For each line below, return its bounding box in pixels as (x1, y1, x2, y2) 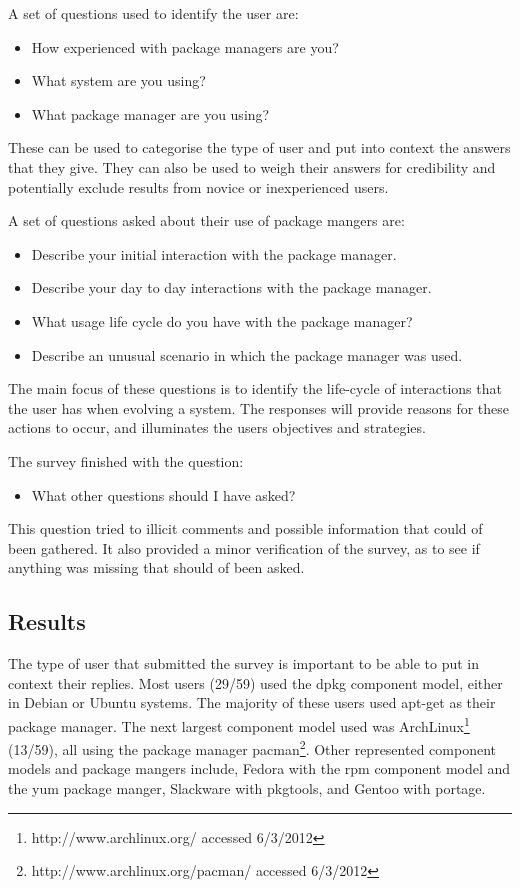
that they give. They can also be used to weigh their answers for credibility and (8, 156, 496, 177)
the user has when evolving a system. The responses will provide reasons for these (8, 397, 510, 418)
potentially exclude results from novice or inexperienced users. (8, 176, 389, 197)
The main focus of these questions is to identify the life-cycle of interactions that (8, 378, 502, 399)
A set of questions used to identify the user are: (8, 3, 299, 23)
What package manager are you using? (31, 103, 270, 124)
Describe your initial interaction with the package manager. (31, 243, 397, 264)
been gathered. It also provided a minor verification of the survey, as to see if (8, 537, 480, 558)
